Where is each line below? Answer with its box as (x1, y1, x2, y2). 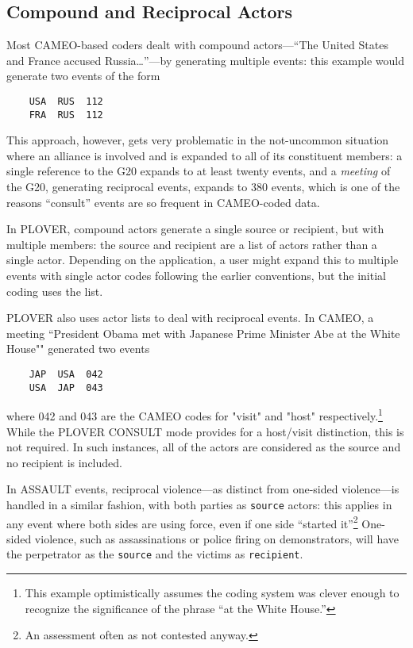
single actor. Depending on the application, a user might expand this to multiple (6, 251, 399, 268)
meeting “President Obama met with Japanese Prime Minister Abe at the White (6, 324, 400, 341)
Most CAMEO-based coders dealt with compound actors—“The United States (6, 36, 388, 53)
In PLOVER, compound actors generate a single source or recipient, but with (6, 220, 384, 237)
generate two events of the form (6, 67, 160, 84)
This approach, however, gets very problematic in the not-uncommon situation (6, 132, 389, 148)
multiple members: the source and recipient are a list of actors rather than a (6, 236, 377, 252)
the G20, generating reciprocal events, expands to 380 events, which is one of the (6, 178, 400, 195)
